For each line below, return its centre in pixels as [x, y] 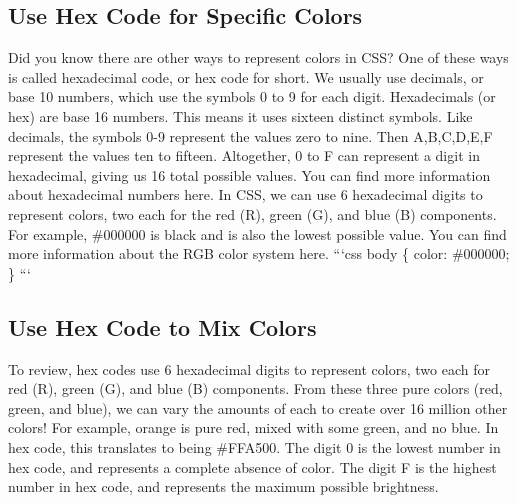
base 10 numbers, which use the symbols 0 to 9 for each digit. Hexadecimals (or [252, 96]
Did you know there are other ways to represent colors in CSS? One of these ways [258, 57]
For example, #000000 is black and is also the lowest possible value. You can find [257, 233]
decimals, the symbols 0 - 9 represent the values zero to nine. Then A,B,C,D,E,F [250, 135]
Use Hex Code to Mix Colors [162, 326]
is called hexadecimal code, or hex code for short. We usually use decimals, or [246, 76]
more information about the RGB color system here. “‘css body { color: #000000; [259, 253]
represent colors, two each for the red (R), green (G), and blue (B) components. [252, 213]
